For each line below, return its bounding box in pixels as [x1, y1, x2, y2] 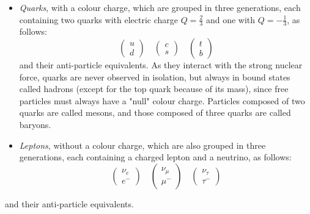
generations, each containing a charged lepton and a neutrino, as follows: [19, 151, 292, 163]
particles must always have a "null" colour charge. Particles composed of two [19, 94, 305, 107]
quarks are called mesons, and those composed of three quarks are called [19, 106, 291, 119]
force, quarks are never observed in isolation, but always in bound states [19, 70, 290, 83]
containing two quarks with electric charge [19, 13, 178, 26]
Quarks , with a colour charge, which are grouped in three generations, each [19, 1, 301, 13]
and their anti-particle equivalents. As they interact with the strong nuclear [19, 59, 303, 71]
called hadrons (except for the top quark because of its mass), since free [19, 82, 289, 95]
